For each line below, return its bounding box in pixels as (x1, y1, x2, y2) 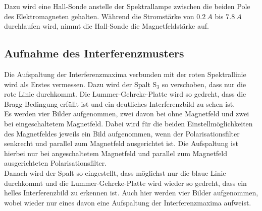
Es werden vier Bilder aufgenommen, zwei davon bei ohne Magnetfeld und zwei (4, 108, 249, 119)
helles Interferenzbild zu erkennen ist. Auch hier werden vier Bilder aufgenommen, (4, 187, 258, 198)
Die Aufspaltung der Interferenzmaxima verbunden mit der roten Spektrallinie (4, 68, 246, 79)
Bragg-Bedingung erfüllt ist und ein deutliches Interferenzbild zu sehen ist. (4, 98, 235, 109)
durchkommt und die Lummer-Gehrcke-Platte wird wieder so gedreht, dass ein (4, 177, 247, 188)
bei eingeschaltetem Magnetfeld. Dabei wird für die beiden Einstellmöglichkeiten (4, 118, 253, 128)
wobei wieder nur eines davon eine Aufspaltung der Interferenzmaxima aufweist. (4, 197, 251, 207)
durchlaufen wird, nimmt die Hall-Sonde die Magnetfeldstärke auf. (4, 21, 209, 31)
